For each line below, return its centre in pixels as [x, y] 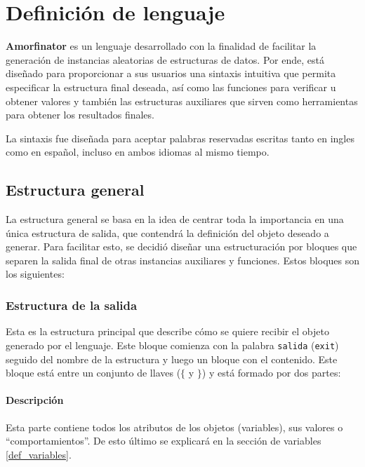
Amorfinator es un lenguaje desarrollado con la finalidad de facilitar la [161, 46]
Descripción [35, 400]
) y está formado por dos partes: [271, 373]
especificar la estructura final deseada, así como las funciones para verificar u [171, 87]
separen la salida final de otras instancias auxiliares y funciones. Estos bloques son [182, 260]
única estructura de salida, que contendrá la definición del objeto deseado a [167, 232]
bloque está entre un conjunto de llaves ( [93, 373]
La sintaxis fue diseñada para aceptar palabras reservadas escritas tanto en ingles [180, 138]
